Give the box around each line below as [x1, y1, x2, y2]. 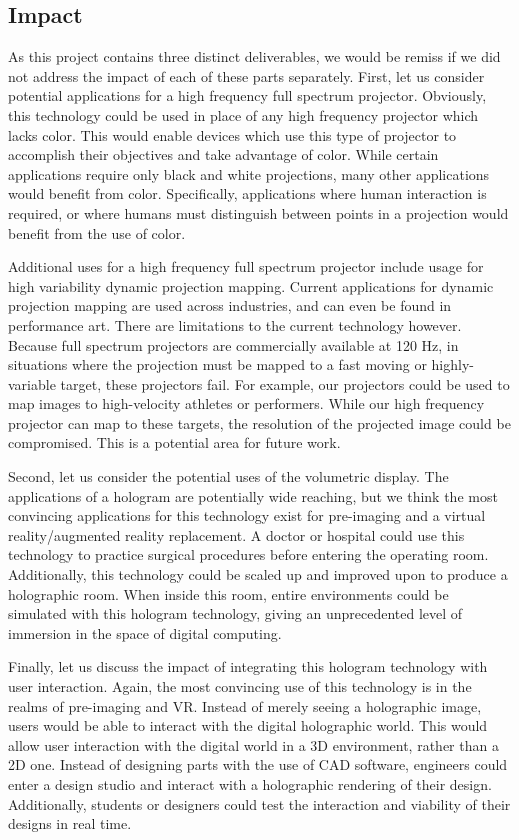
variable [8, 373, 56, 394]
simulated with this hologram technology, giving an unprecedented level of [8, 603, 463, 624]
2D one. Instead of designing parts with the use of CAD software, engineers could [8, 754, 508, 775]
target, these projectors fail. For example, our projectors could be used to [60, 373, 510, 394]
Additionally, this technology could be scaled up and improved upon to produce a [8, 564, 508, 585]
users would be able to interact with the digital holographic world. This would [8, 715, 488, 736]
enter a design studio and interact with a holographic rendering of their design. [8, 773, 492, 794]
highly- [431, 354, 474, 375]
